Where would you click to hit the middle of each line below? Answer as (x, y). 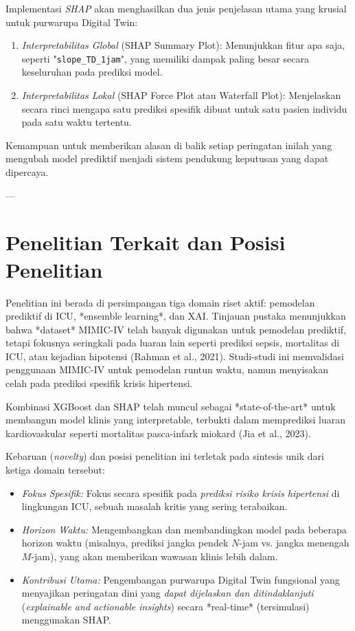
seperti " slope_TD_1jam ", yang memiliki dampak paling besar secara (165, 58)
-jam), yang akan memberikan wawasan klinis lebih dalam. (154, 556)
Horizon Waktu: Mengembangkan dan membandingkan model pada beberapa (184, 529)
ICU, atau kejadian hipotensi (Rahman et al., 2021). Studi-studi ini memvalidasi (175, 356)
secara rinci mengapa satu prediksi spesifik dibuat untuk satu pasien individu (184, 108)
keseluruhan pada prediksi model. (92, 72)
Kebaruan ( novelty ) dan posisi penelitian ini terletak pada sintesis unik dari (165, 456)
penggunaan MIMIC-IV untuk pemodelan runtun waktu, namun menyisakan (167, 369)
